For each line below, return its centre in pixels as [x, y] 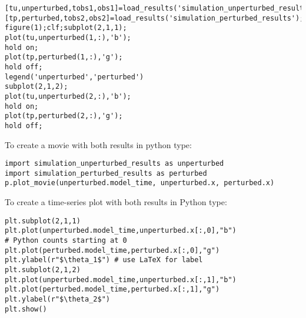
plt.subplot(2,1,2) [43, 270]
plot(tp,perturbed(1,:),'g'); [64, 57]
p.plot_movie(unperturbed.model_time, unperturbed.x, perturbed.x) [140, 183]
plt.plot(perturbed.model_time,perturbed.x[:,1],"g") [112, 289]
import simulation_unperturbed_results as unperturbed [114, 164]
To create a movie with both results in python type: [98, 144]
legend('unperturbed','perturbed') [74, 77]
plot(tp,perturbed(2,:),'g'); [64, 116]
